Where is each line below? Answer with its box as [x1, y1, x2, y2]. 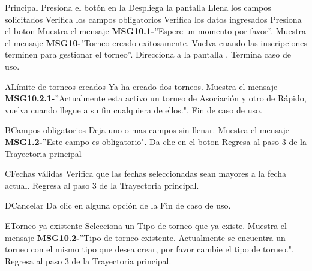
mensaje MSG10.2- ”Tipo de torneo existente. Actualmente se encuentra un [5, 231, 286, 243]
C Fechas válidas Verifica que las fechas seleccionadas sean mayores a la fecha [5, 167, 287, 180]
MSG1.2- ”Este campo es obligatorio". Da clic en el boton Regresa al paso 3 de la [5, 135, 307, 147]
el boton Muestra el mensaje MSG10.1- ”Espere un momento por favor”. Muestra [5, 25, 307, 37]
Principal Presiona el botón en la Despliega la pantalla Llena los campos [5, 1, 271, 13]
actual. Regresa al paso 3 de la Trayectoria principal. [5, 179, 199, 191]
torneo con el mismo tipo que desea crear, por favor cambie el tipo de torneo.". [5, 243, 294, 255]
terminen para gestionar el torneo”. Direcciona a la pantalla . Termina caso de [5, 48, 291, 61]
